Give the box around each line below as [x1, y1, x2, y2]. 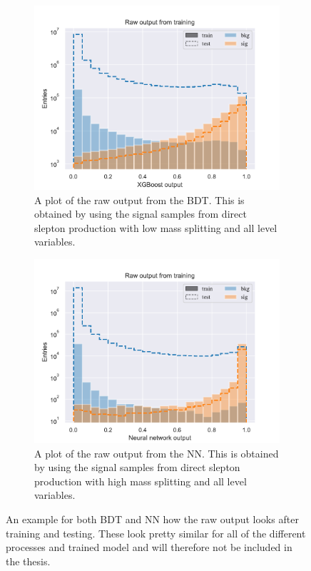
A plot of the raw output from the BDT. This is [34, 192, 245, 207]
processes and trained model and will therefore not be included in [6, 540, 292, 555]
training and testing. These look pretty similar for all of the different [6, 525, 306, 540]
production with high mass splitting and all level [34, 473, 247, 488]
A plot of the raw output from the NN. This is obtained [34, 445, 279, 460]
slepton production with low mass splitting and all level [34, 220, 277, 235]
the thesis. [6, 553, 51, 568]
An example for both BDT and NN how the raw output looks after [6, 511, 299, 526]
